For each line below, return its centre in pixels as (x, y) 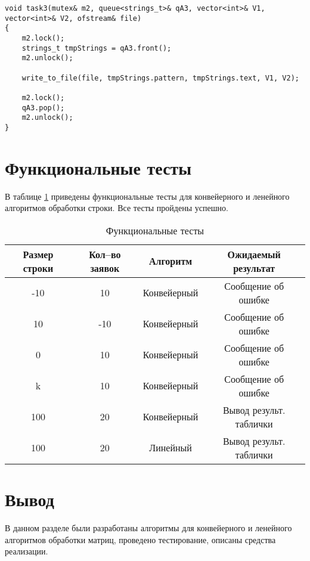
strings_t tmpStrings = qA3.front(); (97, 48)
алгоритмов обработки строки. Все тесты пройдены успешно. (117, 208)
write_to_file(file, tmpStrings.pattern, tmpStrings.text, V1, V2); (160, 78)
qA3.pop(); (43, 108)
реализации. (27, 551)
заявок (105, 268)
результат (254, 268)
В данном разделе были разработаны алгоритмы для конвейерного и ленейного (148, 527)
